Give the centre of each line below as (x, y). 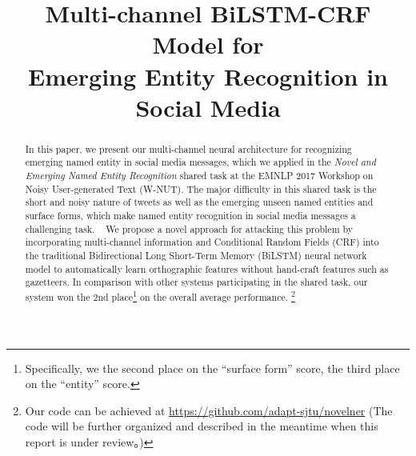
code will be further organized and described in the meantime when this (202, 426)
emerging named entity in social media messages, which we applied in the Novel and (200, 162)
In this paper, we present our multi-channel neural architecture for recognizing (188, 148)
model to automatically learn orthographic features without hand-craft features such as (207, 268)
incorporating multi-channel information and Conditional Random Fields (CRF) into (202, 242)
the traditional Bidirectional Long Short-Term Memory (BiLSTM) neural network (196, 255)
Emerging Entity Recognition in (208, 76)
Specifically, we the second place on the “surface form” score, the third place (212, 368)
